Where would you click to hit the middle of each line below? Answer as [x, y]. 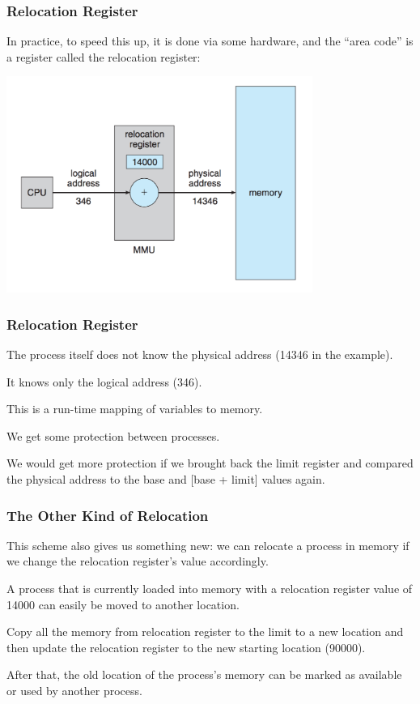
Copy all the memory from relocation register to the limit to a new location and [205, 631]
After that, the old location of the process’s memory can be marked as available [204, 674]
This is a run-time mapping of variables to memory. [135, 409]
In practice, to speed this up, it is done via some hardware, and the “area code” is [210, 41]
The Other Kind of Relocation [108, 515]
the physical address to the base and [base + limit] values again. [166, 479]
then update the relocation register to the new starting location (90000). [186, 647]
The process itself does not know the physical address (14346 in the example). [200, 354]
